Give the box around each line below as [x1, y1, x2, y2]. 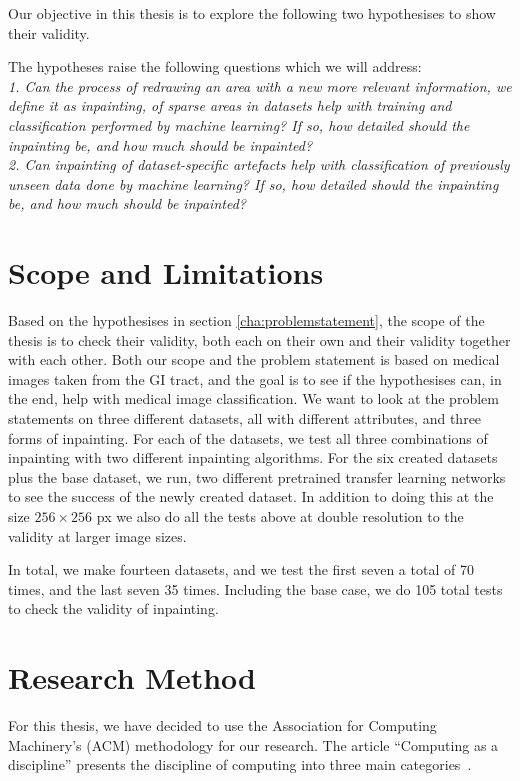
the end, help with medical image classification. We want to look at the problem [8, 388, 499, 409]
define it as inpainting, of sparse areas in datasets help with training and [8, 95, 452, 116]
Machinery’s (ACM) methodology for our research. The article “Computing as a [8, 734, 499, 755]
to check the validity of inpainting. [8, 598, 219, 619]
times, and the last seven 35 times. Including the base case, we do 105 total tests [8, 578, 503, 599]
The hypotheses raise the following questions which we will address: [8, 56, 422, 77]
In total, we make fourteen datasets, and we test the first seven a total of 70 [8, 559, 474, 580]
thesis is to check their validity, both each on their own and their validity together [8, 329, 511, 350]
